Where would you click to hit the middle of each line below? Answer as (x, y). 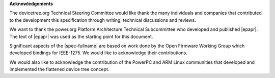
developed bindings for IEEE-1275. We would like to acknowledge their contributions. (99, 53)
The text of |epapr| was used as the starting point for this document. (81, 36)
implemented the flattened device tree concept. (59, 69)
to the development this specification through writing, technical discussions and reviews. (103, 20)
